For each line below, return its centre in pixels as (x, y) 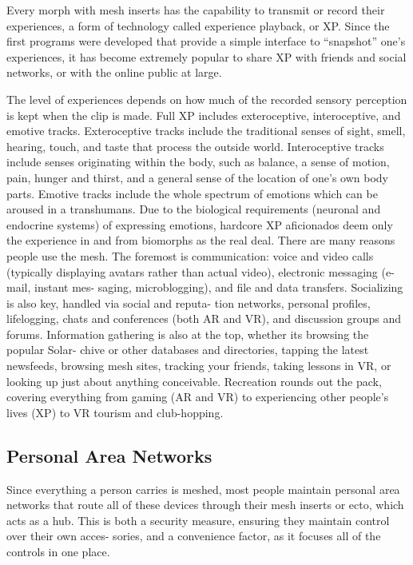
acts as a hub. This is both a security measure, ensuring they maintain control (198, 520)
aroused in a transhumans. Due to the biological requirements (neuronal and (194, 209)
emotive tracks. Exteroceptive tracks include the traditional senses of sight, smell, (206, 131)
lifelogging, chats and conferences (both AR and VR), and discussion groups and (204, 318)
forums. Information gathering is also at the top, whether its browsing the (188, 334)
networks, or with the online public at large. (114, 72)
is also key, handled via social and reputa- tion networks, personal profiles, (189, 302)
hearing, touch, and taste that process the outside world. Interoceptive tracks (195, 146)
